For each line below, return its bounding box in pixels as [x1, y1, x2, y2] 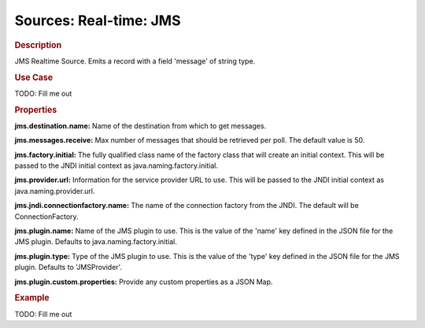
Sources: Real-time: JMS [14, 12, 181, 29]
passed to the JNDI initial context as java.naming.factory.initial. [14, 161, 219, 170]
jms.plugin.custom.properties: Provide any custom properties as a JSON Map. [14, 277, 273, 286]
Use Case [14, 71, 54, 82]
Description [14, 39, 62, 50]
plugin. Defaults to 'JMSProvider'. [14, 263, 122, 272]
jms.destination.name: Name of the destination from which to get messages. [14, 121, 267, 130]
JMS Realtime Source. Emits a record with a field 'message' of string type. [14, 56, 256, 66]
